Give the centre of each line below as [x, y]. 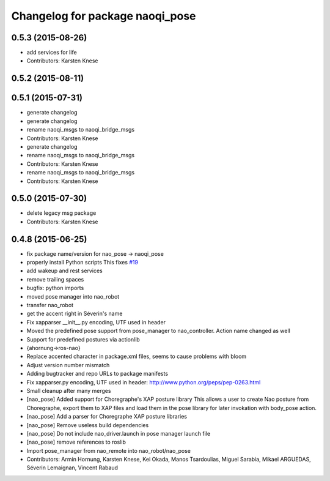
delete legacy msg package [61, 213]
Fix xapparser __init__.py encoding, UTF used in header [96, 322]
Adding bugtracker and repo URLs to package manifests [97, 374]
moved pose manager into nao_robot [73, 296]
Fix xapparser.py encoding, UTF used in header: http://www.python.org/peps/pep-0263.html [144, 382]
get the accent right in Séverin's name [75, 314]
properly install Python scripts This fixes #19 [82, 263]
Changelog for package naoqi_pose [104, 16]
